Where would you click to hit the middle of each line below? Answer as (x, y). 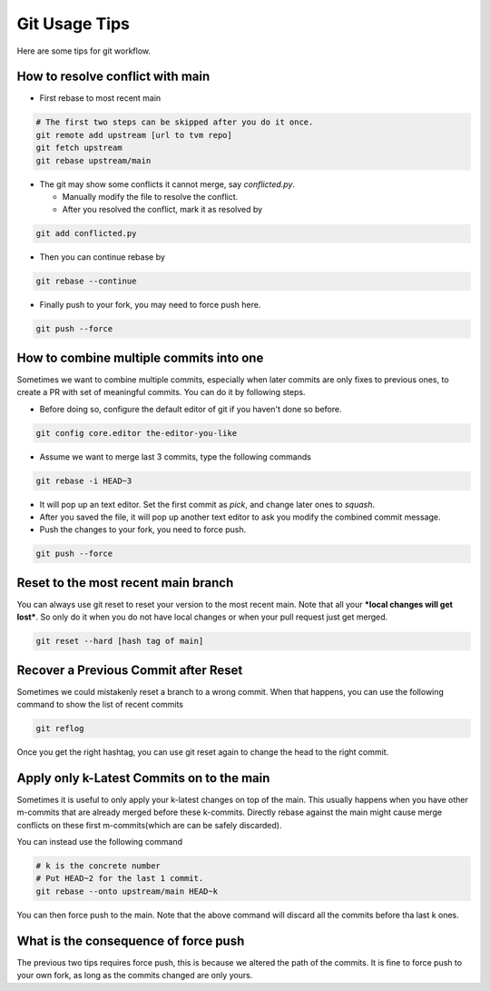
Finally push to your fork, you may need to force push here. (150, 305)
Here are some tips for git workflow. (84, 51)
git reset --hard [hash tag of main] (120, 641)
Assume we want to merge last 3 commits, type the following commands (176, 456)
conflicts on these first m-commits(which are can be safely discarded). (149, 825)
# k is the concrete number (98, 866)
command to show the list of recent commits (100, 705)
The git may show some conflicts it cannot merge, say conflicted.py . (167, 184)
